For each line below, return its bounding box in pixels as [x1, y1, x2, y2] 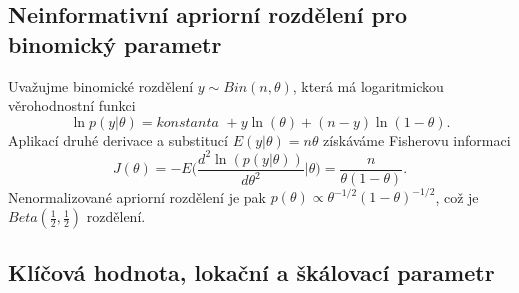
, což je [435, 186, 479, 207]
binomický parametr [8, 28, 222, 59]
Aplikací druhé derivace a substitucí [8, 129, 228, 150]
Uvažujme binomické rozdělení [8, 75, 194, 96]
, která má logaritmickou [292, 75, 444, 96]
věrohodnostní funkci [8, 95, 136, 116]
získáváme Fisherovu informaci [323, 129, 511, 150]
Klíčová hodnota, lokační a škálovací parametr [8, 257, 495, 288]
